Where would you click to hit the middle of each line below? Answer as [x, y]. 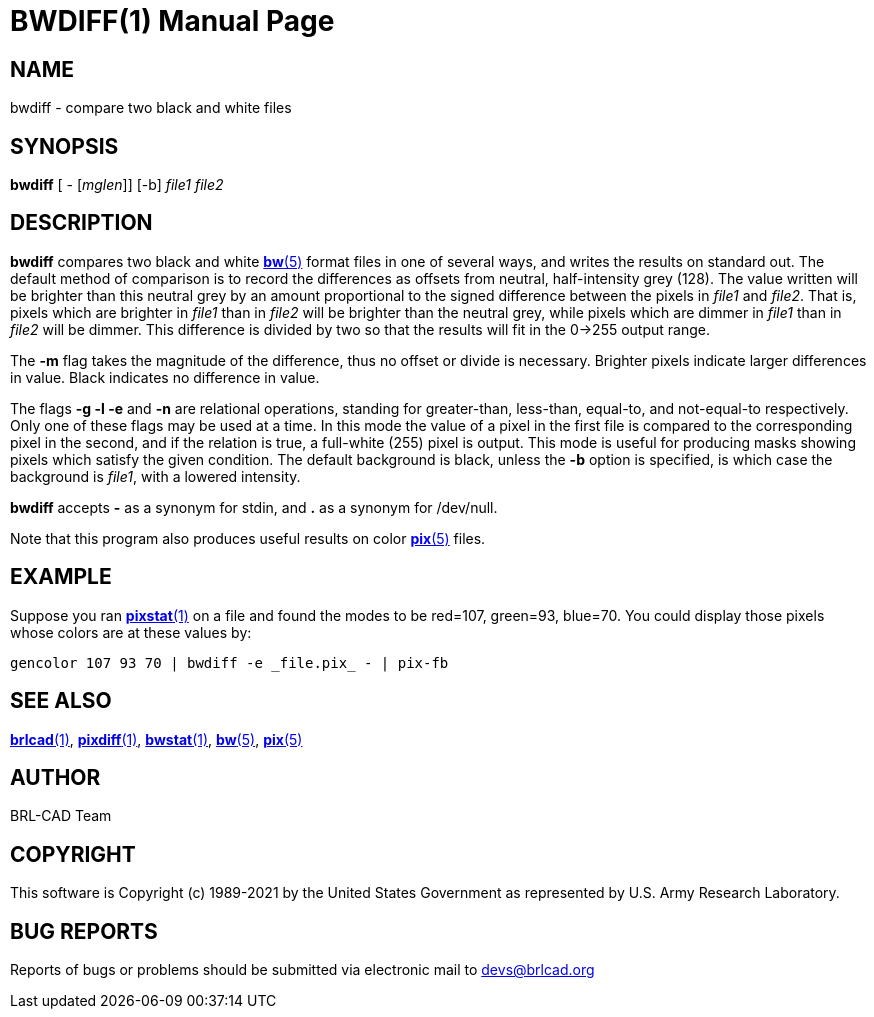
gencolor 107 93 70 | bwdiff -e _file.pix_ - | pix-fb [229, 662]
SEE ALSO [61, 701]
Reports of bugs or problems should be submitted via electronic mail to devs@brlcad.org [302, 970]
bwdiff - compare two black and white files [151, 108]
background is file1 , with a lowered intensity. [155, 476]
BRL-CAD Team [61, 816]
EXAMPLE [61, 577]
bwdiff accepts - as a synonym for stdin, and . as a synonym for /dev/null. [254, 507]
